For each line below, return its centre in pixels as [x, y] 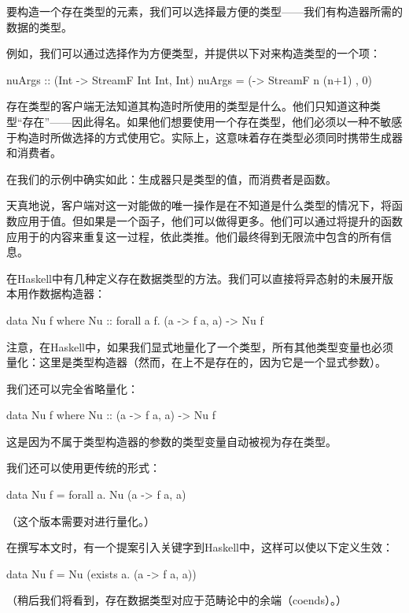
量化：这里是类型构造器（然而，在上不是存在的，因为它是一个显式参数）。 [196, 362]
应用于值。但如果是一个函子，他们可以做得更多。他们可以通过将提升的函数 [210, 220]
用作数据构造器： [61, 293]
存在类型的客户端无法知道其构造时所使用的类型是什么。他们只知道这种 [188, 106]
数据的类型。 [39, 26]
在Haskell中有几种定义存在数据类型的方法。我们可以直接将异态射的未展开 [195, 278]
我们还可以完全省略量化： [72, 388]
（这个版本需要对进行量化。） [81, 520]
